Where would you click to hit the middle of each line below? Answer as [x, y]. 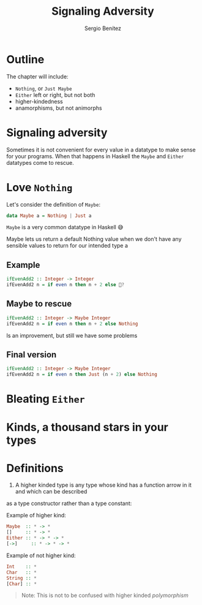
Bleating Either [46, 399]
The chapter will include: [37, 76]
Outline [25, 59]
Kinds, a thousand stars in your [87, 427]
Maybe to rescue [39, 304]
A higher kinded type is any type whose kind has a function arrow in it [103, 485]
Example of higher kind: [36, 516]
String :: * [21, 578]
